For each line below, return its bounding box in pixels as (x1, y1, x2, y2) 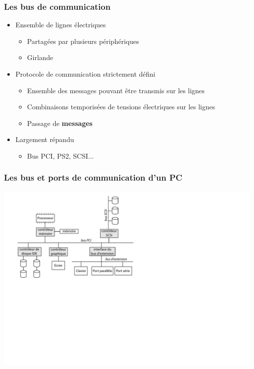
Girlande (27, 52, 53, 62)
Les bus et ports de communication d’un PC (4, 171, 183, 184)
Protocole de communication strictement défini (15, 69, 155, 79)
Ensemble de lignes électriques (15, 20, 106, 30)
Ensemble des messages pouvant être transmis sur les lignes (27, 85, 205, 95)
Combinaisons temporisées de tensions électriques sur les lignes (27, 102, 215, 112)
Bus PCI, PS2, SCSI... (27, 150, 94, 161)
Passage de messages (27, 118, 93, 128)
